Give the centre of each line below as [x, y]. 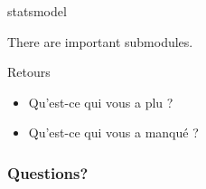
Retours [29, 72]
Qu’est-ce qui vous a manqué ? [113, 132]
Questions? [48, 172]
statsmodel [37, 11]
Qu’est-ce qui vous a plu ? [101, 102]
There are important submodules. [100, 41]
